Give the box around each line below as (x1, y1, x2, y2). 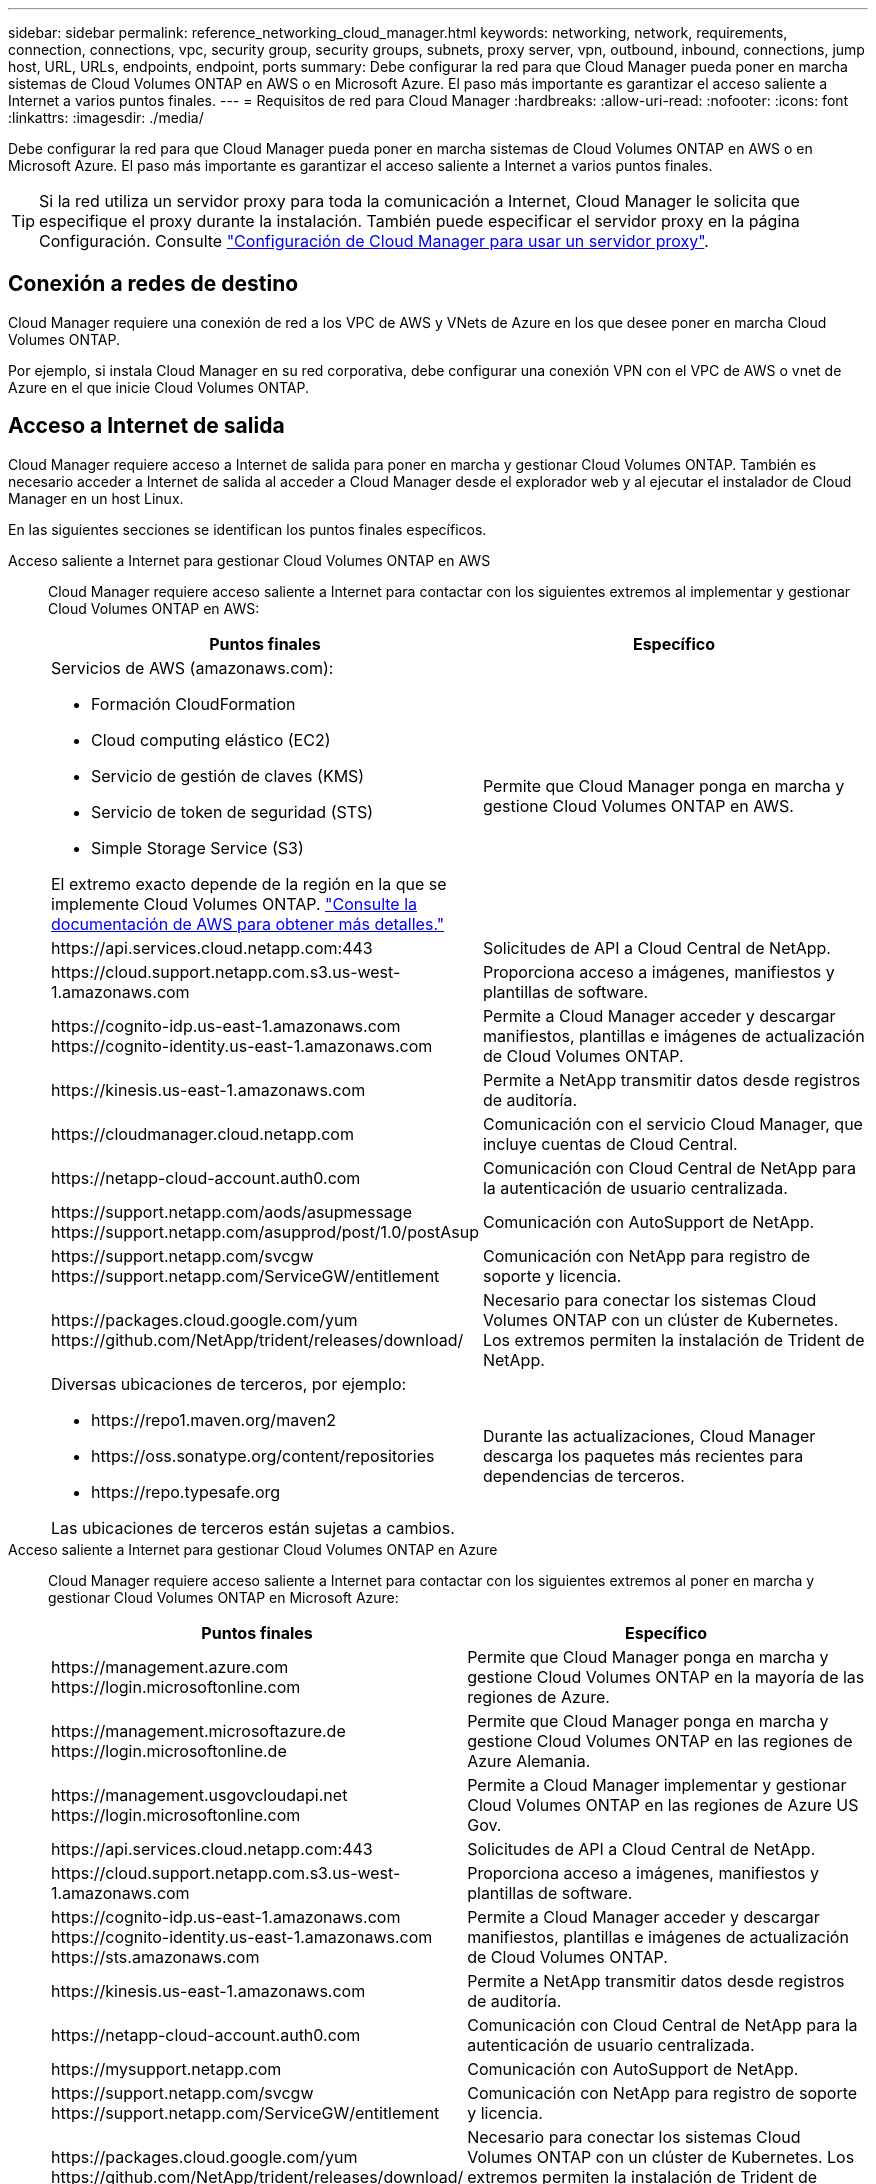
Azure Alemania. (467, 1750, 591, 1771)
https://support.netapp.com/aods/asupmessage (51, 1201, 412, 1222)
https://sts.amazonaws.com (51, 1946, 260, 1967)
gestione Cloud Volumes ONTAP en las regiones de (467, 1730, 853, 1751)
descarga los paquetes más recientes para (482, 1445, 804, 1466)
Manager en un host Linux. (8, 489, 184, 507)
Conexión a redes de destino (8, 271, 299, 297)
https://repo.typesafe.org (91, 1481, 281, 1502)
